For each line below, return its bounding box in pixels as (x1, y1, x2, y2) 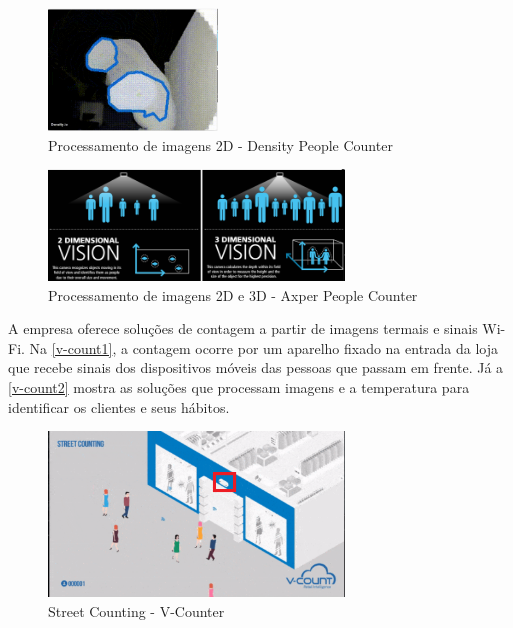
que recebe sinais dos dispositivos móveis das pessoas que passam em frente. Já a (8, 357, 504, 378)
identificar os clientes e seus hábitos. (8, 396, 230, 417)
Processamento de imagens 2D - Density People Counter (48, 134, 393, 155)
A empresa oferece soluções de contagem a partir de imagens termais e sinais (8, 318, 478, 339)
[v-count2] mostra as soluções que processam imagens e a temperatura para (8, 376, 470, 397)
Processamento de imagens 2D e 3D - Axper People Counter (48, 284, 418, 305)
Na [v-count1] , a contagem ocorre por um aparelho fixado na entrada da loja (29, 337, 499, 358)
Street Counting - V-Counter (48, 600, 225, 621)
